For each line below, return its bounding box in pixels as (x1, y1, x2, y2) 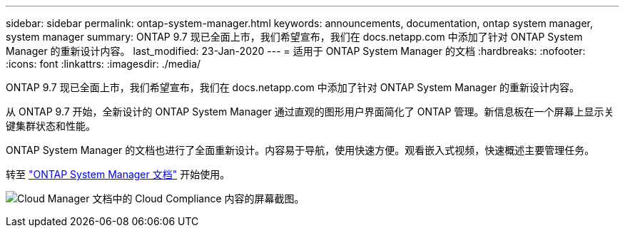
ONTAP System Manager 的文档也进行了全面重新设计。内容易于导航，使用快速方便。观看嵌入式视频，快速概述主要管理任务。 (6, 144, 595, 156)
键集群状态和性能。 (6, 120, 96, 132)
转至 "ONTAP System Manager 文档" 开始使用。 (6, 168, 230, 180)
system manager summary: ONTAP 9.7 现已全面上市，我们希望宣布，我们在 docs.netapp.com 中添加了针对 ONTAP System (6, 31, 583, 43)
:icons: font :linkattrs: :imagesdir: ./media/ (6, 58, 201, 70)
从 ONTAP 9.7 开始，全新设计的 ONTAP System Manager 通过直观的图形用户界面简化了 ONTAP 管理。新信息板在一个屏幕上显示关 (6, 105, 614, 118)
